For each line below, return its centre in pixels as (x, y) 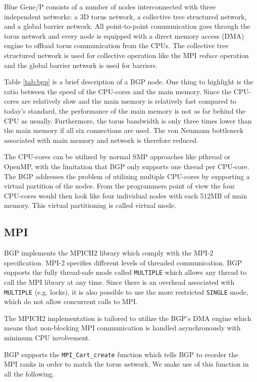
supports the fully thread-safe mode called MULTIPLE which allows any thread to (125, 272)
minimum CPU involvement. (47, 337)
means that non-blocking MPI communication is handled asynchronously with (122, 328)
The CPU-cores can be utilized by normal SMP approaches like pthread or (117, 157)
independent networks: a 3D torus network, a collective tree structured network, (125, 16)
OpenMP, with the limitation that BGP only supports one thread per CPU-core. (127, 166)
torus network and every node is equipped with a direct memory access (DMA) (124, 35)
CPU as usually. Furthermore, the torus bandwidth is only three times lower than (128, 120)
